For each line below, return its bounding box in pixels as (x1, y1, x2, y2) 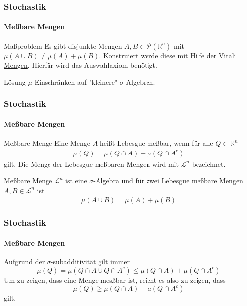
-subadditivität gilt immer (50, 256, 130, 267)
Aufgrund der (4, 256, 45, 267)
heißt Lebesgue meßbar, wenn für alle (99, 138, 213, 148)
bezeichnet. (192, 158, 226, 169)
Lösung (4, 76, 26, 87)
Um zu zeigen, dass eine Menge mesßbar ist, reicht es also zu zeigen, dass (4, 274, 226, 285)
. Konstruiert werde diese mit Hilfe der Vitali (99, 50, 236, 60)
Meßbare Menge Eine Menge (4, 138, 91, 148)
